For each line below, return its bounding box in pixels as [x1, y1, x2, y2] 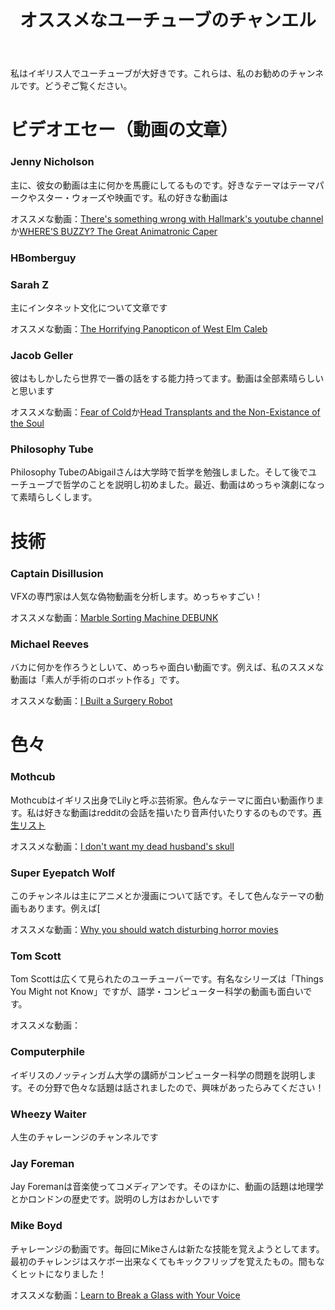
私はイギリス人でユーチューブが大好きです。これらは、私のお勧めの [10, 67, 290, 80]
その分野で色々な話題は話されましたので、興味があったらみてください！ [26, 1081, 325, 1093]
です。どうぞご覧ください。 [18, 80, 133, 92]
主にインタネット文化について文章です [10, 301, 168, 313]
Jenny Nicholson [10, 155, 95, 169]
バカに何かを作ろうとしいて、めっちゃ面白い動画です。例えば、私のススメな [10, 661, 325, 673]
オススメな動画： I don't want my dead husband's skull [10, 840, 235, 852]
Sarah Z [10, 277, 50, 291]
